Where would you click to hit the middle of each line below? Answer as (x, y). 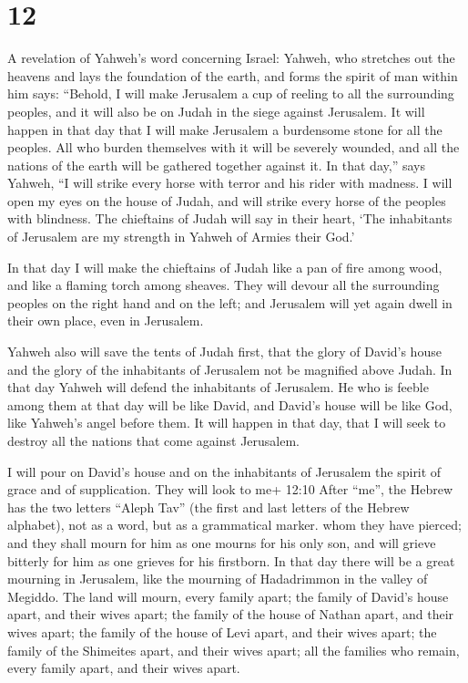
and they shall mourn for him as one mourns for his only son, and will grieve (222, 542)
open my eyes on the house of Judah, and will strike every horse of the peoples (227, 200)
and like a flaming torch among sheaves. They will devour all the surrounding (224, 285)
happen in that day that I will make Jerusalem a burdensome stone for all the (225, 129)
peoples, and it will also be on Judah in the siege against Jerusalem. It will (216, 111)
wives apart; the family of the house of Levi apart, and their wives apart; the (222, 631)
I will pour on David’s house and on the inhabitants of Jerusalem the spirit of (224, 471)
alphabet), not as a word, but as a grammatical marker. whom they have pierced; (234, 525)
